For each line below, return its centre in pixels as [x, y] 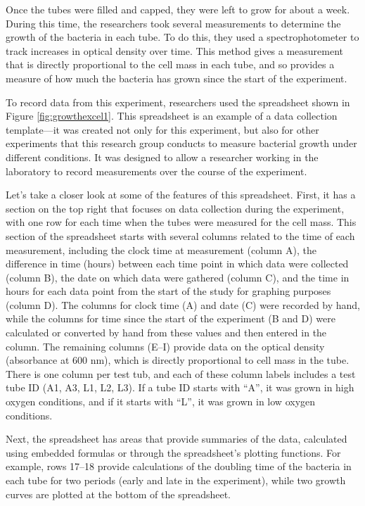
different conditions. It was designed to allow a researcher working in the [162, 157]
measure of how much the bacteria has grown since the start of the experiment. [177, 78]
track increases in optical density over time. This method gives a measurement [175, 50]
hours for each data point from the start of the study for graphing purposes [168, 291]
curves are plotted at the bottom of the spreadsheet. [118, 494]
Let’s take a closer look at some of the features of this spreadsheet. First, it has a [181, 195]
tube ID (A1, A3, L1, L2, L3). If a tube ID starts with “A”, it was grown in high [180, 387]
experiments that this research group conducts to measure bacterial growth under [181, 143]
